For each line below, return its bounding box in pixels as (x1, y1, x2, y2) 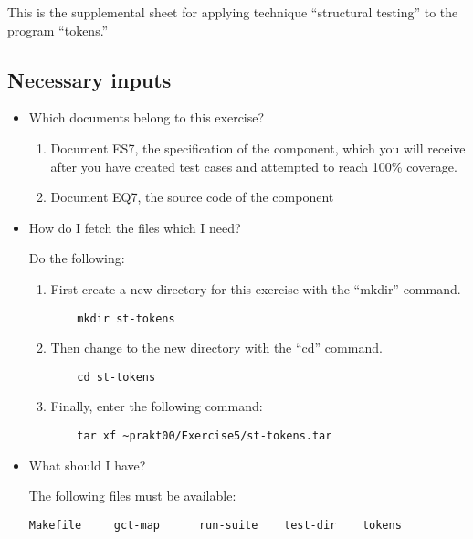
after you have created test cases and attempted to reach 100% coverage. (50, 156, 457, 175)
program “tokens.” (7, 20, 109, 39)
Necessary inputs (7, 65, 172, 93)
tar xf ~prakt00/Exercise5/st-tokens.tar (77, 429, 332, 443)
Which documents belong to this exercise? (28, 108, 265, 127)
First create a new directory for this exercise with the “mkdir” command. (50, 279, 461, 298)
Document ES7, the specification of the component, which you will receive (50, 138, 466, 157)
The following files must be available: (28, 486, 236, 505)
